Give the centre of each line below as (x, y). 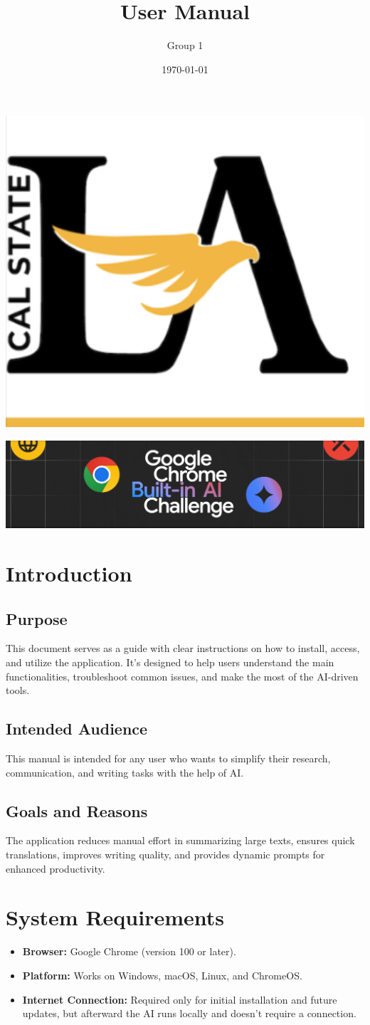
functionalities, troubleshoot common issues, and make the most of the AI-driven (182, 676)
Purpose (37, 618)
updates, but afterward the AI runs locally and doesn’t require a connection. (189, 1013)
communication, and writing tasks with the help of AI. (125, 772)
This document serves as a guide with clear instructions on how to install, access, (183, 648)
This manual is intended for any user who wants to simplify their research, (168, 758)
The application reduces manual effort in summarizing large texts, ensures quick (180, 840)
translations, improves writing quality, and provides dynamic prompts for (165, 855)
